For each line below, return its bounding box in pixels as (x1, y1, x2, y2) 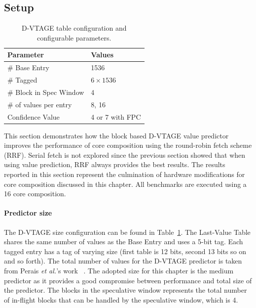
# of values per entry (7, 99, 72, 109)
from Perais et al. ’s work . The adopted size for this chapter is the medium (4, 265, 234, 276)
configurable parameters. (37, 32, 111, 43)
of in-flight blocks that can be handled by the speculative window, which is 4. (4, 294, 238, 305)
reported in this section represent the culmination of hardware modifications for (4, 169, 245, 179)
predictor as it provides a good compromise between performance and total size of (4, 275, 252, 285)
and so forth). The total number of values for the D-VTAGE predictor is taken (4, 256, 242, 266)
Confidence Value (7, 111, 60, 122)
